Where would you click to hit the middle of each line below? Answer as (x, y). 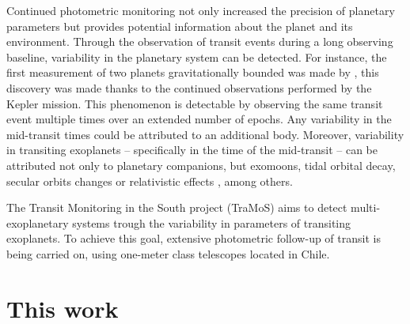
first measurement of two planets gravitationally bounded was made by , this (193, 72)
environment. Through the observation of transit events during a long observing (200, 41)
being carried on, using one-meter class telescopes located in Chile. (168, 253)
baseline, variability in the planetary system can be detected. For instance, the (197, 57)
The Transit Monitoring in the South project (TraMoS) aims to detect (177, 207)
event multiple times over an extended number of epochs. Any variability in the (199, 119)
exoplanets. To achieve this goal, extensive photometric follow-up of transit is (194, 238)
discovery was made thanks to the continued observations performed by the (189, 87)
